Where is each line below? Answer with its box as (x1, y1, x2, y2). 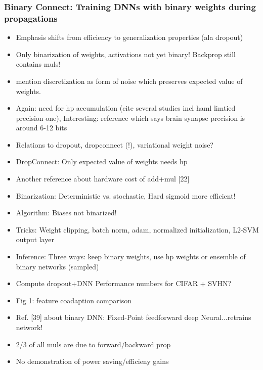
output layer (16, 234, 54, 245)
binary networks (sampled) (16, 261, 99, 271)
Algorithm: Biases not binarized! (16, 207, 117, 218)
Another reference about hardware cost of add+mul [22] (16, 173, 190, 184)
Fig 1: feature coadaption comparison (16, 295, 132, 305)
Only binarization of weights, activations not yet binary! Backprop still (16, 49, 236, 59)
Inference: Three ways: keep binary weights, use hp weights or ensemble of (16, 251, 246, 262)
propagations (4, 12, 58, 24)
